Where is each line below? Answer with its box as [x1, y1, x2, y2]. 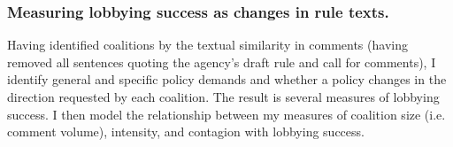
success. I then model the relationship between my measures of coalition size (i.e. [7, 104, 446, 123]
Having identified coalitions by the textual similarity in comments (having [7, 35, 408, 54]
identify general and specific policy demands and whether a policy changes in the [7, 70, 447, 89]
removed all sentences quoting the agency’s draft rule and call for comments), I [7, 52, 436, 71]
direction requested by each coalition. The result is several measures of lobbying [7, 88, 440, 105]
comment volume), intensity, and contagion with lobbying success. [7, 122, 365, 141]
